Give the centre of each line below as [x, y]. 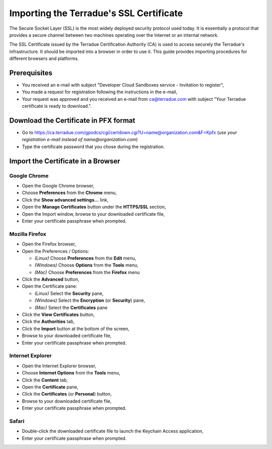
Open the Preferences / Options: [55, 251]
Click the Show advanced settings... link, [65, 200]
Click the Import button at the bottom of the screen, [76, 329]
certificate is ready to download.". [57, 106]
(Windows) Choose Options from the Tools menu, [86, 265]
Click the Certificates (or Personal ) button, [67, 394]
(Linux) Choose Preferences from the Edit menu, [85, 258]
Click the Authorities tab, [48, 322]
